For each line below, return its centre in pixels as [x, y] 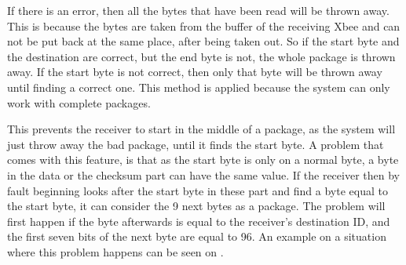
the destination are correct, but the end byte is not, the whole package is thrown [201, 56]
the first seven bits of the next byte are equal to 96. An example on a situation [197, 236]
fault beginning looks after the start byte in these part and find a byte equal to [198, 190]
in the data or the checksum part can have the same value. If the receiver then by [203, 174]
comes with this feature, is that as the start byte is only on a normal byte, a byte [203, 160]
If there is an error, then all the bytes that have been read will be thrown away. [198, 10]
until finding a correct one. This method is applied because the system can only [199, 87]
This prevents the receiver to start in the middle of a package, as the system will [201, 129]
